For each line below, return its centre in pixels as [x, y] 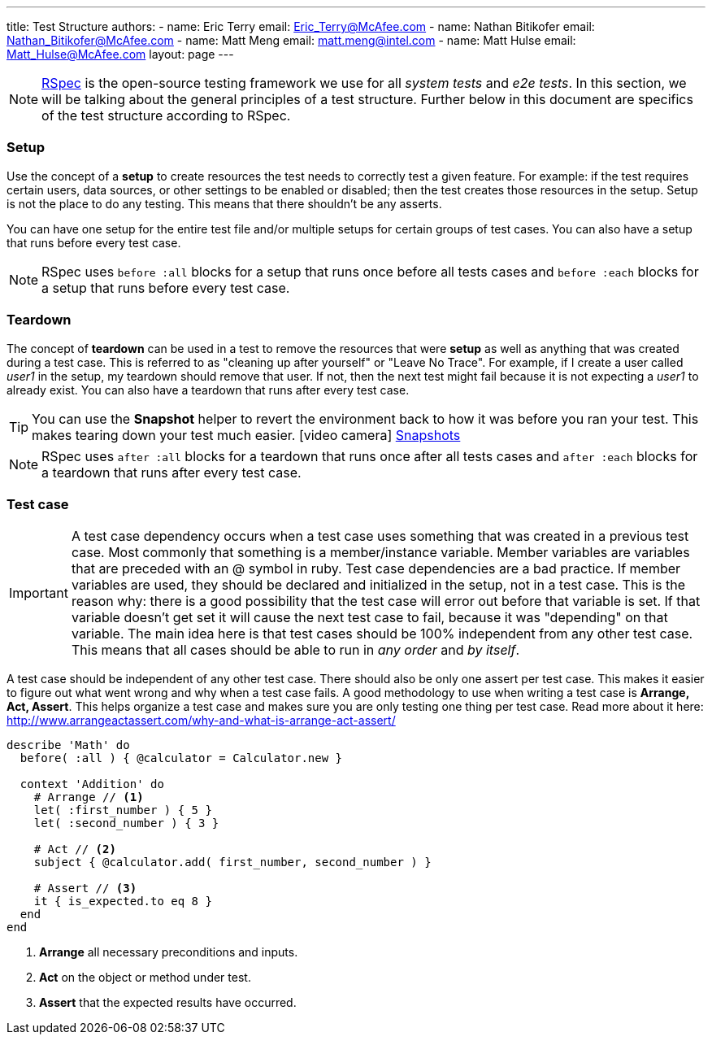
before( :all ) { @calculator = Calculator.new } [181, 758]
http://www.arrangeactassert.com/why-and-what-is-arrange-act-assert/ [201, 721]
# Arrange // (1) [89, 797]
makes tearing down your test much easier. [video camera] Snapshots [246, 435]
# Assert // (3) [85, 889]
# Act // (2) [75, 849]
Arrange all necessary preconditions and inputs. [169, 952]
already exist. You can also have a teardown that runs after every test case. [208, 390]
